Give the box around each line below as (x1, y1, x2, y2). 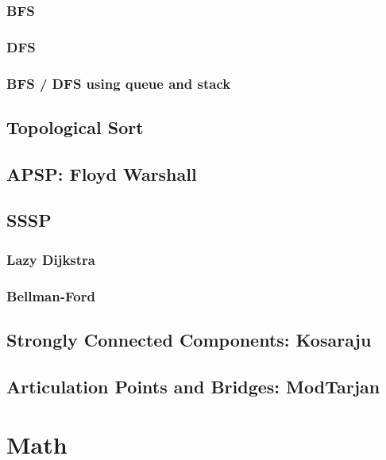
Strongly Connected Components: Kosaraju (6, 327, 372, 351)
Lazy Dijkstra (6, 249, 95, 269)
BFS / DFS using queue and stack (6, 73, 231, 93)
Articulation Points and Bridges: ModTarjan (6, 374, 380, 398)
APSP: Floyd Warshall (6, 161, 197, 186)
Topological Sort (6, 114, 144, 139)
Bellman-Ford (6, 286, 95, 305)
